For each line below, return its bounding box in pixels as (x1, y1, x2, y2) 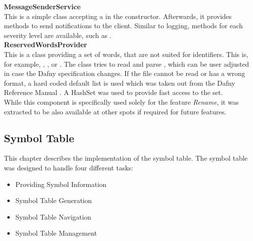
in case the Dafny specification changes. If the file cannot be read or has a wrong (4, 68, 245, 78)
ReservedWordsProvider (4, 39, 87, 50)
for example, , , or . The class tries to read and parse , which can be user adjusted (4, 58, 249, 69)
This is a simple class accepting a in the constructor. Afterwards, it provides (4, 11, 232, 21)
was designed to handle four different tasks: (4, 162, 134, 172)
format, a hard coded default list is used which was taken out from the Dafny (4, 77, 235, 88)
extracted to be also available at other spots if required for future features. (4, 106, 227, 116)
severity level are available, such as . (4, 30, 112, 40)
